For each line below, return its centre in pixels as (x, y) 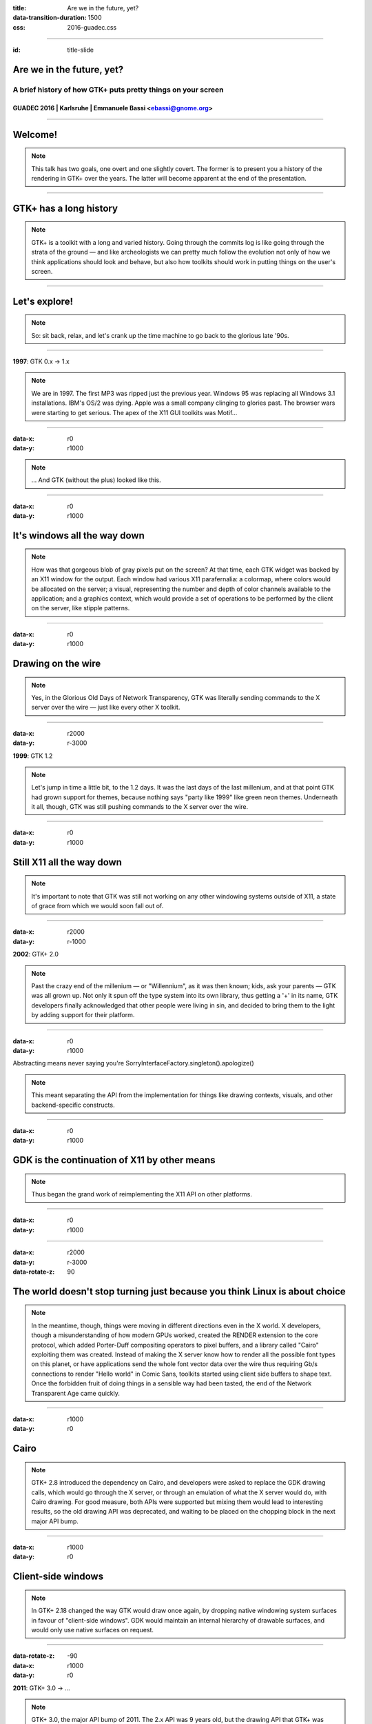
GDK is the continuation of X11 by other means (114, 1160)
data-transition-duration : (50, 18)
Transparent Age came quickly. (75, 1393)
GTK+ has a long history (65, 208)
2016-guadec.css (92, 27)
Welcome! (35, 134)
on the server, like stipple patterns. (81, 608)
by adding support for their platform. (83, 1015)
